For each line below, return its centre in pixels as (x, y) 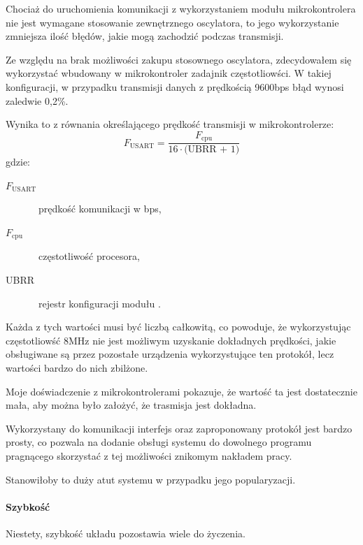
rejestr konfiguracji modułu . (99, 303)
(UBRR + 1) (212, 150)
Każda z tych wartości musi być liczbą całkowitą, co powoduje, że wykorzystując (178, 327)
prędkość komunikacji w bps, (100, 209)
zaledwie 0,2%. (37, 100)
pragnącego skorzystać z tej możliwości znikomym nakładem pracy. (149, 456)
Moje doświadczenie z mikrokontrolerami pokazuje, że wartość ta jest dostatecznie (181, 391)
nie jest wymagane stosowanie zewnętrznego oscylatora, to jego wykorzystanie (172, 22)
